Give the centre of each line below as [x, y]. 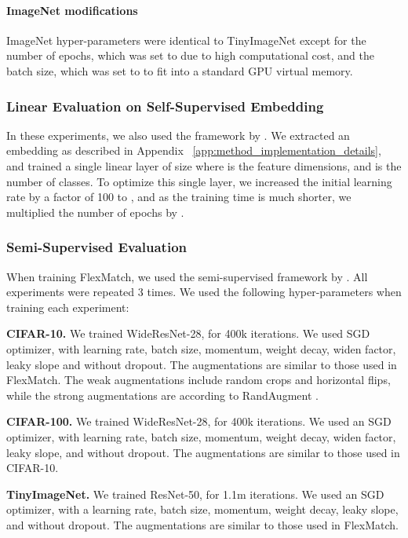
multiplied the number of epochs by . [95, 212]
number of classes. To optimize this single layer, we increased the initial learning [199, 181]
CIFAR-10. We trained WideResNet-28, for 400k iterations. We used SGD [188, 333]
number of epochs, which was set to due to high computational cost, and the [190, 55]
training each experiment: [68, 307]
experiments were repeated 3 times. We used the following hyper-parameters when [204, 292]
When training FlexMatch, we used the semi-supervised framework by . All [187, 276]
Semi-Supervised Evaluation [97, 247]
